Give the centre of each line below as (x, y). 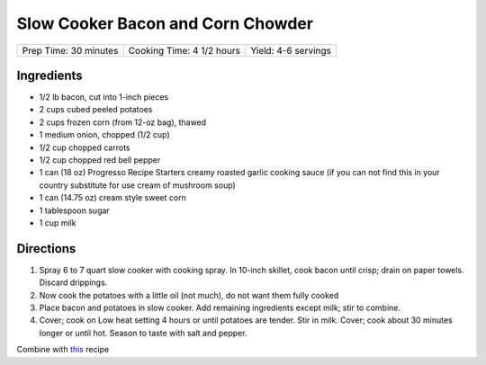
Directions (46, 249)
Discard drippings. (73, 282)
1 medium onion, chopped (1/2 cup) (104, 135)
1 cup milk (58, 223)
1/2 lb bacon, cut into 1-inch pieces (104, 97)
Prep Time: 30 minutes (70, 50)
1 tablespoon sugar (74, 210)
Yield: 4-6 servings (291, 50)
